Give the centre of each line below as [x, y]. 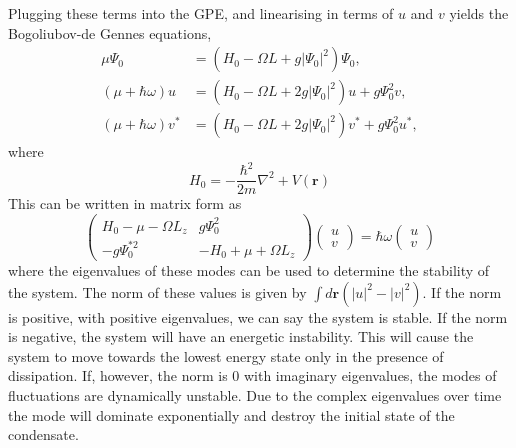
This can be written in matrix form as [125, 203]
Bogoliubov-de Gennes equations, [110, 32]
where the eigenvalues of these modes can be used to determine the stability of [249, 270]
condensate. [43, 434]
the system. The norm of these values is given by [157, 291]
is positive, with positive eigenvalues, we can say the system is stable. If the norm [258, 316]
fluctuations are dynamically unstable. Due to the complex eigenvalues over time [255, 395]
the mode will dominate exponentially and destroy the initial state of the [231, 414]
